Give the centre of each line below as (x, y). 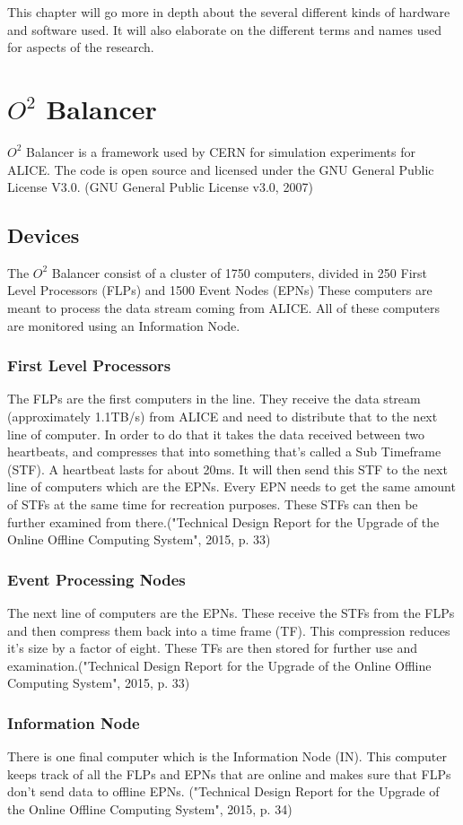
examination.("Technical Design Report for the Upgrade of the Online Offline (219, 665)
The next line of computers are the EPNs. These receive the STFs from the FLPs (231, 613)
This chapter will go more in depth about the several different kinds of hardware (229, 12)
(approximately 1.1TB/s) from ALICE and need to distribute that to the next (223, 417)
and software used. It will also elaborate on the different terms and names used (224, 29)
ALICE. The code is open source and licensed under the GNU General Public (221, 169)
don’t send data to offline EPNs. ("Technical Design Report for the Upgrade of (223, 791)
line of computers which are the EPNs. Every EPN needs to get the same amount (231, 486)
